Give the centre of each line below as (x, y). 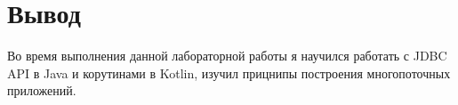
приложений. (42, 90)
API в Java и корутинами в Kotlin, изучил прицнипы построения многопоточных (229, 73)
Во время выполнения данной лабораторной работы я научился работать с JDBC (227, 56)
